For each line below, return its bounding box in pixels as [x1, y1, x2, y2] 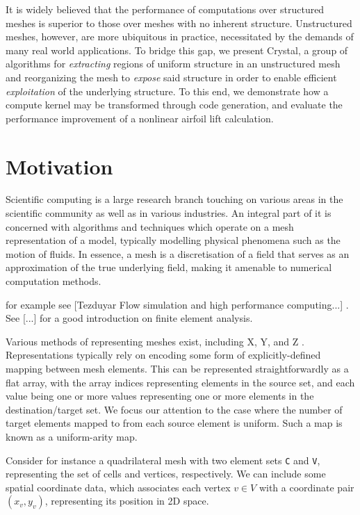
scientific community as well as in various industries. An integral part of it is [6, 206, 332, 220]
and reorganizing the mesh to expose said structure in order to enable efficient [6, 70, 337, 84]
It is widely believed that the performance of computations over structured [6, 2, 325, 16]
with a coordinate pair [259, 480, 354, 494]
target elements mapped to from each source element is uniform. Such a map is [6, 416, 343, 430]
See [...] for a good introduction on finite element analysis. [6, 311, 253, 325]
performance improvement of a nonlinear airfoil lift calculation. [6, 111, 274, 125]
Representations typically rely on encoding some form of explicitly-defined [6, 348, 321, 362]
